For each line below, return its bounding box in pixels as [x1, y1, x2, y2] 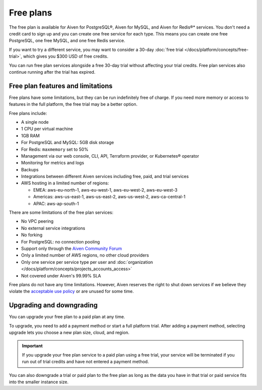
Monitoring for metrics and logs [21, 160, 84, 166]
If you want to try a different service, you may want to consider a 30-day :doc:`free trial [9, 47, 184, 52]
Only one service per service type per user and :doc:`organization [21, 259, 153, 265]
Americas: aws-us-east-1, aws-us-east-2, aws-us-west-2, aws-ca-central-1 [33, 194, 186, 200]
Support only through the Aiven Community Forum [21, 245, 122, 251]
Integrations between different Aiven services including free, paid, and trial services [21, 174, 189, 179]
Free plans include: [9, 110, 47, 116]
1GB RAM [21, 132, 40, 138]
